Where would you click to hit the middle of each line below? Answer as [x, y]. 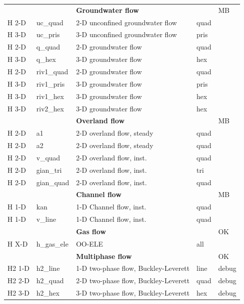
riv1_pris [50, 83]
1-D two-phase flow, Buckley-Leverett [133, 268]
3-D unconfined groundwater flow [126, 34]
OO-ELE [89, 243]
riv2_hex [50, 108]
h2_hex [48, 293]
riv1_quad [52, 71]
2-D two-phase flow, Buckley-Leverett [133, 280]
